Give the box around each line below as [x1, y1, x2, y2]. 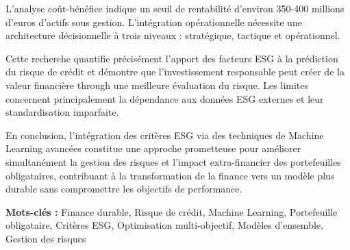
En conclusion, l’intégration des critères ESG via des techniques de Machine [5, 127, 324, 142]
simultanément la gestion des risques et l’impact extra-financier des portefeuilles [5, 154, 341, 168]
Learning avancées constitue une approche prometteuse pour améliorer [5, 141, 301, 155]
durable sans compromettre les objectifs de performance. [5, 182, 242, 196]
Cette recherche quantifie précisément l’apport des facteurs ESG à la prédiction [5, 51, 338, 65]
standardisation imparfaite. [5, 105, 119, 119]
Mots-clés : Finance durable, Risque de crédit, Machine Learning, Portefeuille [5, 204, 338, 218]
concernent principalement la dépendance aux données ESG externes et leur [5, 91, 324, 105]
